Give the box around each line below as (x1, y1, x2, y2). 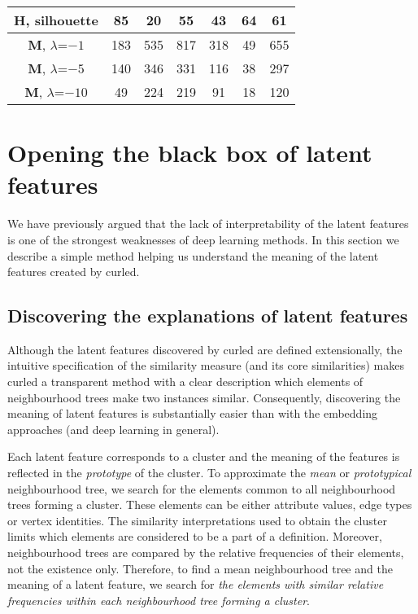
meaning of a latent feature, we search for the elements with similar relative (7, 576, 384, 593)
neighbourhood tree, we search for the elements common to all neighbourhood (7, 480, 396, 497)
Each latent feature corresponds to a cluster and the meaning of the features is (7, 448, 400, 465)
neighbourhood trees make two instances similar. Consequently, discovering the (7, 388, 401, 406)
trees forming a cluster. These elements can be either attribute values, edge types (7, 496, 412, 513)
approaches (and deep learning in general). (7, 420, 220, 437)
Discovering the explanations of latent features (7, 303, 408, 328)
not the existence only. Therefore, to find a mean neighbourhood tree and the (7, 559, 393, 577)
